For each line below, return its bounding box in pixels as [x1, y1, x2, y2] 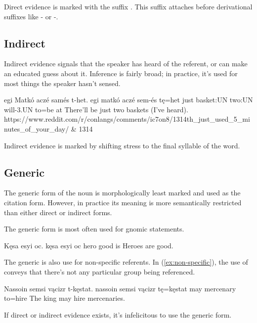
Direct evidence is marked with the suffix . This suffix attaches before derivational [4, 1, 253, 11]
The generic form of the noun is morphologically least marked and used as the [4, 187, 241, 198]
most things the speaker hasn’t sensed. [4, 78, 121, 88]
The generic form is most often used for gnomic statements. [4, 224, 184, 234]
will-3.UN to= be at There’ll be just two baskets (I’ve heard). [4, 104, 188, 114]
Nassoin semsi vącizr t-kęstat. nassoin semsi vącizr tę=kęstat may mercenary [4, 283, 236, 293]
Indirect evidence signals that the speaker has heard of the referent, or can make [4, 58, 248, 69]
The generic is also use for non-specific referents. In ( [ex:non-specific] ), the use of [4, 257, 248, 267]
